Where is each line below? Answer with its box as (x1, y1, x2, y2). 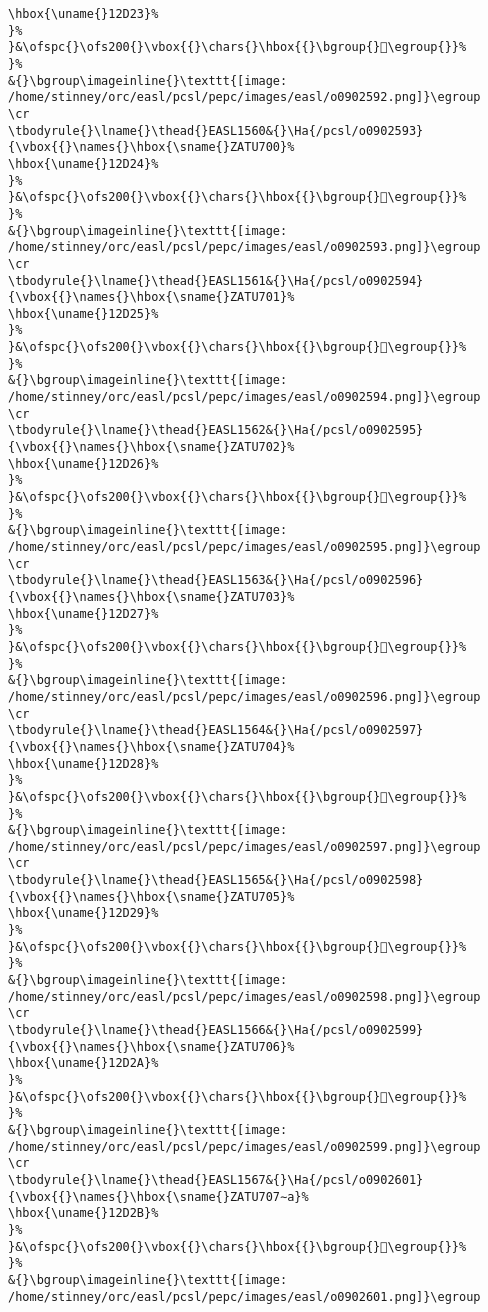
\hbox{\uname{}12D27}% (8, 606, 159, 621)
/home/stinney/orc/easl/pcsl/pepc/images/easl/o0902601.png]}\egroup (8, 1289, 481, 1304)
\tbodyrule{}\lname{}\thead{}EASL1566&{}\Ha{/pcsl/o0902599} (8, 1023, 424, 1038)
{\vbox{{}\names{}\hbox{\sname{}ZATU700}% (8, 140, 295, 155)
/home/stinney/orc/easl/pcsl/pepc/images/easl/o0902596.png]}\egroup (8, 689, 481, 704)
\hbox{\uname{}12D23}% (8, 7, 159, 21)
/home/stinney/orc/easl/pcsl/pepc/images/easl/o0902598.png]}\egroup (8, 989, 481, 1004)
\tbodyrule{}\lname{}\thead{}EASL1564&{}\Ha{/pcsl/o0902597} (8, 723, 424, 738)
